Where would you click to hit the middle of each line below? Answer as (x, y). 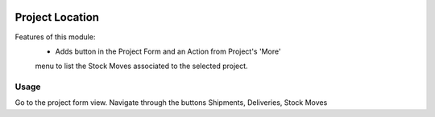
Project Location (57, 17)
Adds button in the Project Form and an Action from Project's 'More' (168, 51)
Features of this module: (55, 37)
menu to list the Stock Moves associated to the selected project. (142, 66)
